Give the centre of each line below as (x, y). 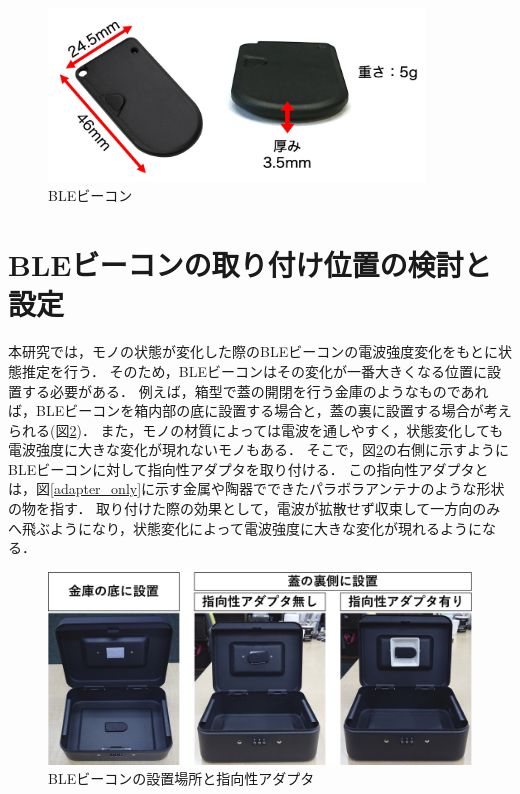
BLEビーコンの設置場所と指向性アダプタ (181, 778)
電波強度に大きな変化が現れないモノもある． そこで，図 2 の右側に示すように (259, 449)
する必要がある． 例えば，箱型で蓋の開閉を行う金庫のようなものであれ (255, 390)
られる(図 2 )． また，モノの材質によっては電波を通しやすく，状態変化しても (256, 429)
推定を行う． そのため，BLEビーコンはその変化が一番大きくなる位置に (254, 370)
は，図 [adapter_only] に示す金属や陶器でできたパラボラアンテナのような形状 (256, 488)
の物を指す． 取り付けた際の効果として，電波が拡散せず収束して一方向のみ (254, 508)
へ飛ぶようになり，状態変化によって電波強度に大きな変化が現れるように (245, 527)
